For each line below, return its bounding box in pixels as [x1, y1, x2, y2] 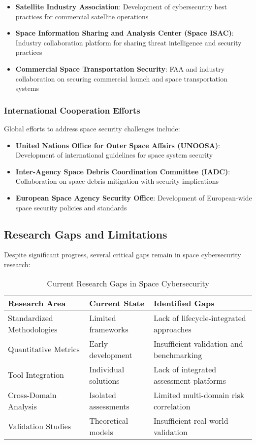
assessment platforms [153, 374, 226, 386]
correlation [153, 400, 191, 412]
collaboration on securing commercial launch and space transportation [15, 73, 227, 83]
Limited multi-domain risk [153, 389, 245, 401]
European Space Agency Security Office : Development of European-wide [15, 192, 252, 202]
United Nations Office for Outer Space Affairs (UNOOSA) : [15, 140, 220, 150]
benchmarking [153, 349, 202, 361]
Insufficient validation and [153, 337, 243, 349]
